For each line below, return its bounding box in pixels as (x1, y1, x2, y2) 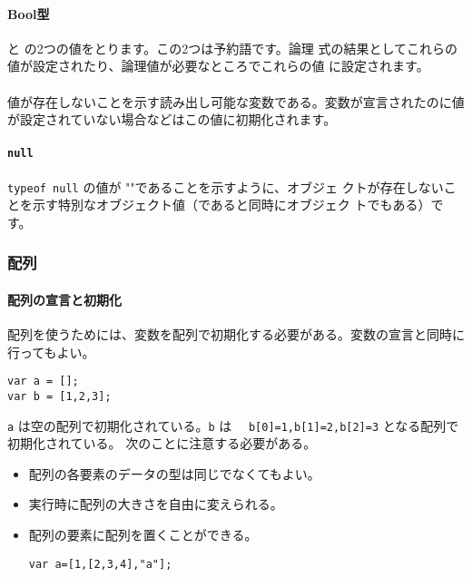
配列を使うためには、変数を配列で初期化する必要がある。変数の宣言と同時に (7, 325, 465, 344)
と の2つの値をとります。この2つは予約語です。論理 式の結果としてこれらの (7, 38, 458, 57)
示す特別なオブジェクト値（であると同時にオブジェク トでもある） (32, 195, 431, 214)
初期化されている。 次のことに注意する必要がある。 (7, 434, 317, 453)
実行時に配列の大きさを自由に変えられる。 (28, 494, 283, 513)
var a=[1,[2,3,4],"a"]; (28, 557, 172, 571)
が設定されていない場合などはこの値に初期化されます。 (7, 110, 337, 129)
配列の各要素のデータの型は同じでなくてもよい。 (28, 464, 320, 483)
